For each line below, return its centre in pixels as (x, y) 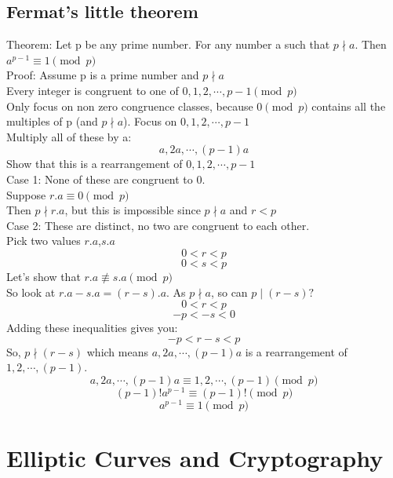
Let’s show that (44, 276)
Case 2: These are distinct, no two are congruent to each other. (158, 225)
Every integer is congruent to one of (93, 90)
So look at (31, 292)
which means (117, 351)
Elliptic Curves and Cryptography (195, 458)
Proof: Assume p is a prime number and (103, 75)
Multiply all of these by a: (69, 136)
